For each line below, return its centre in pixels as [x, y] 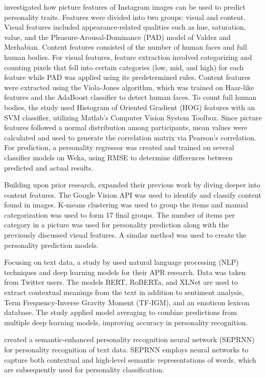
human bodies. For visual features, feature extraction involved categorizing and [128, 57]
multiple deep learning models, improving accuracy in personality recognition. [126, 322]
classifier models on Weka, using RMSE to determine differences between [118, 157]
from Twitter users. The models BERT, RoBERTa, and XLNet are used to [121, 282]
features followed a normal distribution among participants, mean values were [126, 127]
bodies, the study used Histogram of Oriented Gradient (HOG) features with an [130, 107]
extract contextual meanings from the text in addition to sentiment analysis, [124, 292]
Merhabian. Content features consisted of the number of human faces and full [126, 47]
